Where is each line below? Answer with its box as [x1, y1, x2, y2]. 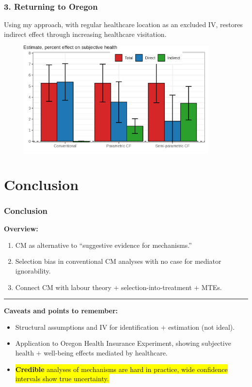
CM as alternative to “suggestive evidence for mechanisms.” [15, 240, 192, 250]
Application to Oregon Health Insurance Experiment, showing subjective [15, 338, 231, 348]
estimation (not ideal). [168, 322, 235, 332]
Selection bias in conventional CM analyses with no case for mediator [15, 256, 221, 266]
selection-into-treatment [121, 282, 192, 292]
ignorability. [15, 266, 51, 276]
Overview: [4, 224, 38, 234]
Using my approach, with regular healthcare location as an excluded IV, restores [4, 19, 243, 30]
